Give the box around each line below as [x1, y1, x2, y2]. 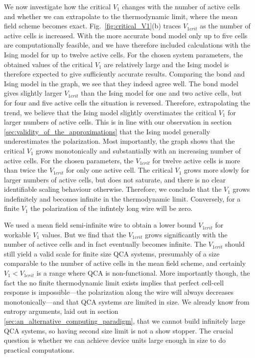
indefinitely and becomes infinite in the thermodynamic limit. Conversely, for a [4, 193, 241, 204]
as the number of [200, 21, 251, 31]
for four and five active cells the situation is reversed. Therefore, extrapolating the [4, 97, 250, 107]
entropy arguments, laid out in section [4, 306, 118, 316]
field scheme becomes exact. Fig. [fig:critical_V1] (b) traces [4, 21, 181, 31]
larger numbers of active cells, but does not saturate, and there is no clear [4, 174, 226, 184]
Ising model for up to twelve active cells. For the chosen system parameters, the [4, 49, 243, 59]
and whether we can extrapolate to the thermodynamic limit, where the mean [4, 11, 238, 21]
